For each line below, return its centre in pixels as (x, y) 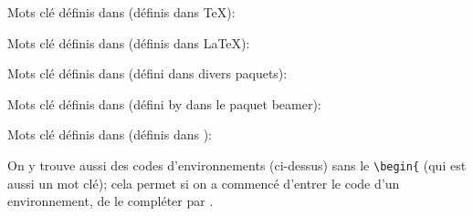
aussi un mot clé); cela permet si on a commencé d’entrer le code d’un (204, 183)
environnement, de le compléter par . (110, 201)
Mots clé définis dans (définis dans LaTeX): (129, 42)
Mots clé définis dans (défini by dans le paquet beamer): (164, 103)
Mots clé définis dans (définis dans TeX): (121, 12)
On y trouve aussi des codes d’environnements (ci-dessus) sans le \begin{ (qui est (237, 165)
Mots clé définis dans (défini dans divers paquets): (147, 73)
